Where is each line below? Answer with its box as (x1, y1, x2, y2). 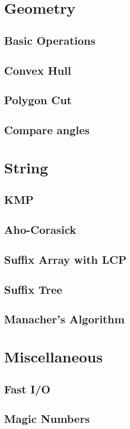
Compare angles (4, 122, 90, 138)
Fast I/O (4, 381, 51, 396)
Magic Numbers (4, 411, 90, 426)
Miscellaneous (4, 346, 103, 366)
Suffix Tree (4, 281, 62, 297)
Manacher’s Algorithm (4, 311, 125, 327)
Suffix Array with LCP (4, 251, 127, 267)
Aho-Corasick (4, 222, 77, 237)
